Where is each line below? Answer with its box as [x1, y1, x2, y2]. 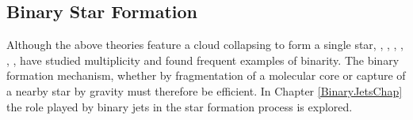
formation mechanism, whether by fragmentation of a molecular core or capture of [6, 67, 406, 84]
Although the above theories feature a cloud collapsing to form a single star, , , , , [6, 36, 403, 53]
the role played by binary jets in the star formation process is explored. [6, 98, 353, 114]
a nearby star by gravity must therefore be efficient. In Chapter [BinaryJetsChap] [6, 82, 403, 99]
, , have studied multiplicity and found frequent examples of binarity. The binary [6, 51, 400, 68]
